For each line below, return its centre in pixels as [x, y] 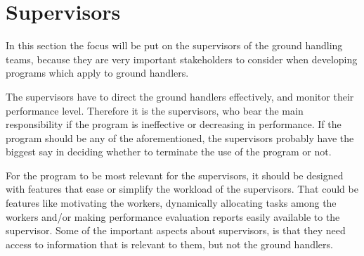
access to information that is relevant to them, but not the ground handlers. [169, 244]
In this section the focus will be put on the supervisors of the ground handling [174, 45]
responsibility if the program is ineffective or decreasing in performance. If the [174, 124]
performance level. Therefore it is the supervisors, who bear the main [155, 110]
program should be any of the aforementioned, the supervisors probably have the [180, 137]
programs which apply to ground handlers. [97, 73]
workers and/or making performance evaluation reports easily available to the [173, 216]
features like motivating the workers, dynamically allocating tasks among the [171, 203]
